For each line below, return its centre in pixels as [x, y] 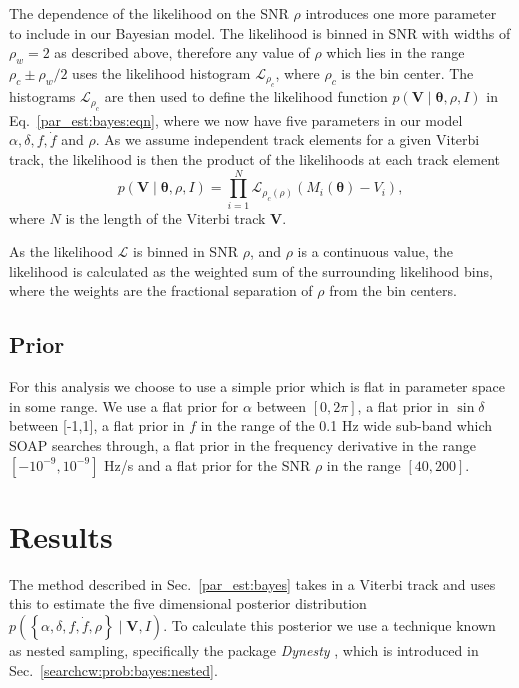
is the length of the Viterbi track [165, 217]
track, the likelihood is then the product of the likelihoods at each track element [255, 158]
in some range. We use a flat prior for [124, 405]
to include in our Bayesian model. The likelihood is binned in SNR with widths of [260, 32]
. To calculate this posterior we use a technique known [329, 624]
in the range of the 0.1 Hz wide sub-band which [346, 425]
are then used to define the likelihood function [246, 96]
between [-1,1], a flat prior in [97, 425]
